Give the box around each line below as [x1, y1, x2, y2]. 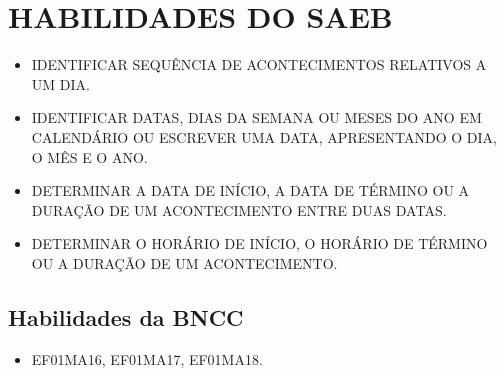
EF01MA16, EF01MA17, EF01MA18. [31, 348, 263, 369]
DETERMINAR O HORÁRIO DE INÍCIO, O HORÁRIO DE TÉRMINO [31, 233, 488, 254]
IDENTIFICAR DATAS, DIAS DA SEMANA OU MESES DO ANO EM [31, 107, 482, 128]
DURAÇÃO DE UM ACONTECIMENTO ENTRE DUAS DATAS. [31, 199, 447, 220]
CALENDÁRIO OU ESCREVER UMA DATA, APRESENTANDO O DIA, [31, 126, 497, 147]
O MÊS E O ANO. [31, 146, 148, 167]
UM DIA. [31, 73, 90, 94]
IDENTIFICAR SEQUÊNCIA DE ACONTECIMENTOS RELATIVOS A [31, 54, 487, 75]
